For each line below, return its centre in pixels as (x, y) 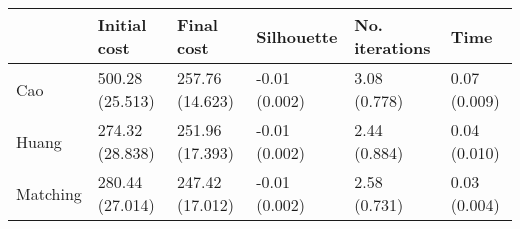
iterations (392, 47)
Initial (122, 24)
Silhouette (297, 36)
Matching (49, 193)
